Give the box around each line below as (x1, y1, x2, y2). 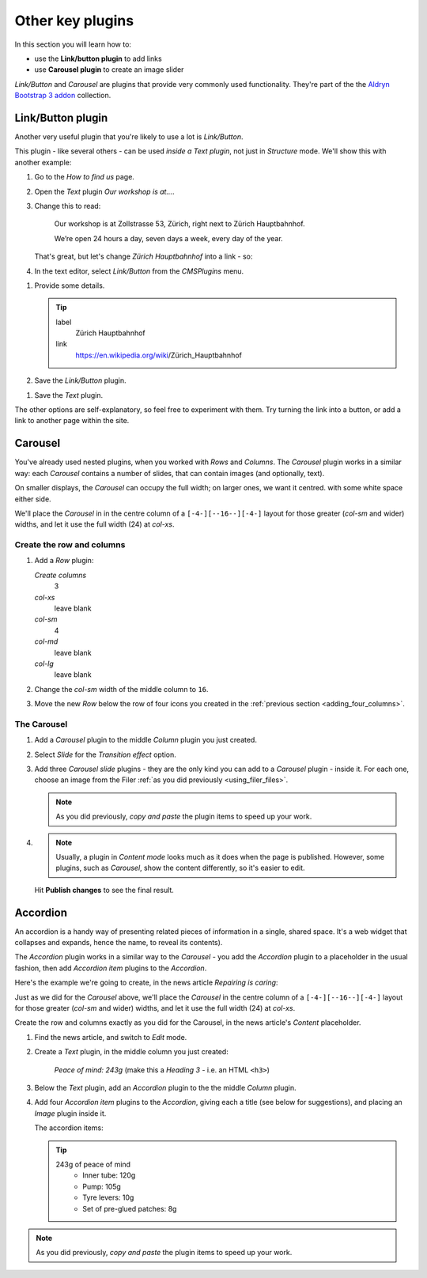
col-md (34, 637, 59, 646)
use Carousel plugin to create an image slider (34, 65, 184, 74)
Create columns (34, 570, 87, 580)
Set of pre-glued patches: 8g (82, 1204, 177, 1213)
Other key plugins (14, 12, 134, 29)
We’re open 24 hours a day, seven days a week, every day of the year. (54, 233, 284, 243)
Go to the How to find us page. (34, 172, 134, 182)
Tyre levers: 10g (82, 1193, 134, 1202)
